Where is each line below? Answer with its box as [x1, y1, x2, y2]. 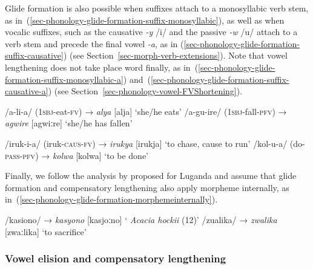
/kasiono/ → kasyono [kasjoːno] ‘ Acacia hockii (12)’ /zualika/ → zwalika [5, 213, 277, 225]
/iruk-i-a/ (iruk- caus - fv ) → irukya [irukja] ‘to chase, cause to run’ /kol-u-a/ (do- [5, 137, 305, 149]
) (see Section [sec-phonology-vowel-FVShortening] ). [48, 85, 243, 97]
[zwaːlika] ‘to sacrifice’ [5, 225, 87, 238]
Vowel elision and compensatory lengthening [5, 251, 226, 266]
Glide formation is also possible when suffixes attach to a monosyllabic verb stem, [5, 2, 309, 14]
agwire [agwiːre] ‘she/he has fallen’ [5, 117, 133, 129]
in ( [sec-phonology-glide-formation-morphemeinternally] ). [5, 193, 218, 206]
